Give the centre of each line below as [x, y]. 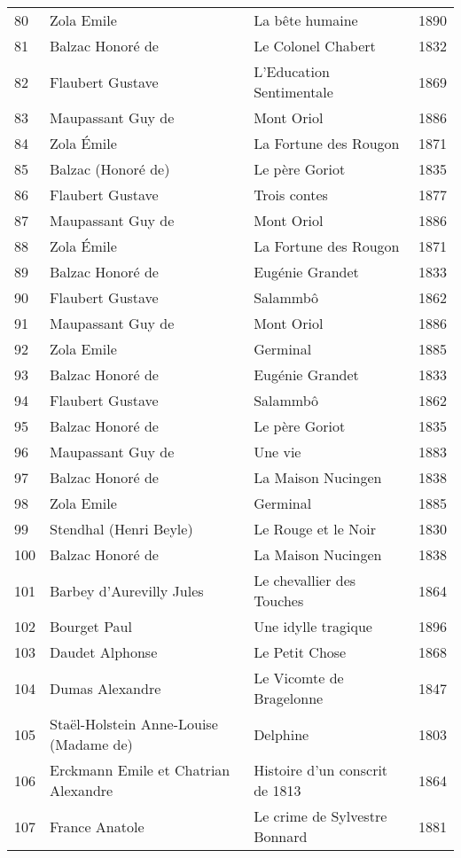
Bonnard [281, 836]
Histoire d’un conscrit [321, 770]
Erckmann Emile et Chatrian [140, 770]
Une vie [277, 452]
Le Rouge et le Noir [315, 529]
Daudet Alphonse [104, 652]
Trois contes [291, 195]
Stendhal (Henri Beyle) [121, 529]
